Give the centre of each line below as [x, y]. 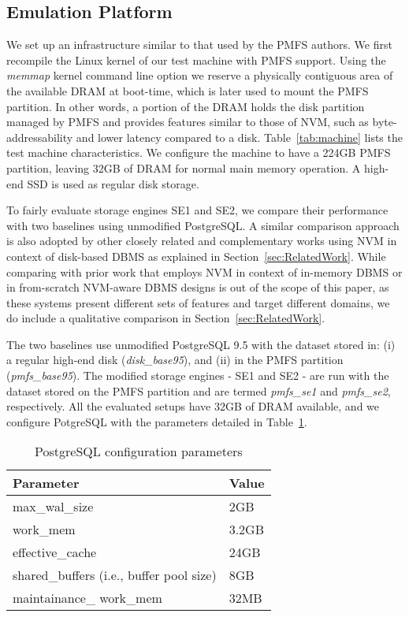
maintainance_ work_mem [87, 598]
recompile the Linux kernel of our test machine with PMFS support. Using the [196, 59]
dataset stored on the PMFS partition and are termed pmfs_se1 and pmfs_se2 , [199, 390]
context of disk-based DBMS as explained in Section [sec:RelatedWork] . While [196, 256]
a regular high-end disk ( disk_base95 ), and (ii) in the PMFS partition [175, 360]
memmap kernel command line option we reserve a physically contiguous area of [200, 75]
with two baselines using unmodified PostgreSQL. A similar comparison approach [203, 225]
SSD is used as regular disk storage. [113, 183]
